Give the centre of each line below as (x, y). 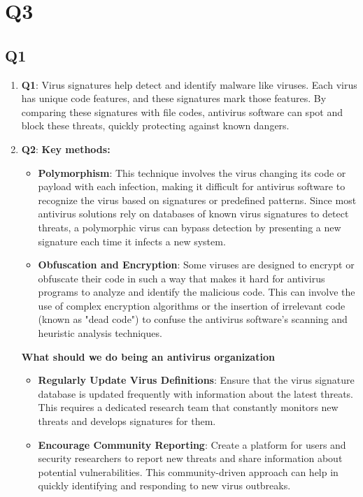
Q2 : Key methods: (66, 149)
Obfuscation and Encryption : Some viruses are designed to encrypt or (196, 265)
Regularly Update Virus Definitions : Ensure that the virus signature (196, 380)
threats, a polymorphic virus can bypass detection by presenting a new (190, 227)
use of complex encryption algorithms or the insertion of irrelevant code (192, 305)
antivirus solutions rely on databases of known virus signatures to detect (193, 214)
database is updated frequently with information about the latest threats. (196, 393)
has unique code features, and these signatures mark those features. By (174, 98)
